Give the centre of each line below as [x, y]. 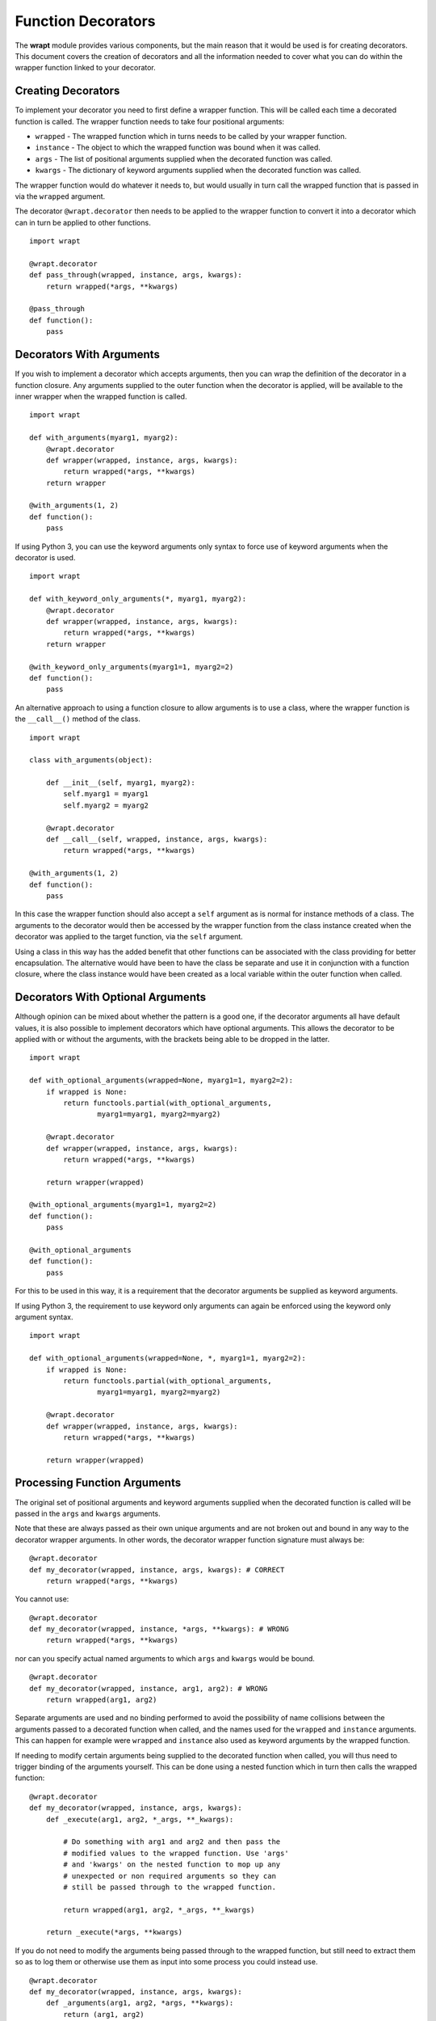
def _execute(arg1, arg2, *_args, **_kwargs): [140, 1819]
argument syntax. [44, 1317]
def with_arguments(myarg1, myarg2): [104, 438]
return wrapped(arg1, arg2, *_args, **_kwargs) [159, 1909]
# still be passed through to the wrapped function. [170, 1887]
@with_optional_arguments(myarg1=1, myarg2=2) [123, 1205]
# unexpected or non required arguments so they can [170, 1876]
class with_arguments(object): [91, 760]
